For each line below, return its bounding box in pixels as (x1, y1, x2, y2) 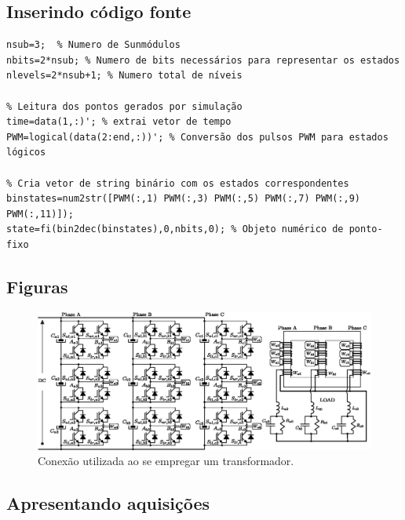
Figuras (6, 274, 68, 298)
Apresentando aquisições (6, 491, 210, 515)
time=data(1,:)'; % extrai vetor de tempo (6, 116, 232, 128)
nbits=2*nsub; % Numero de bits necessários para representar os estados (6, 54, 400, 66)
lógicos (6, 147, 46, 158)
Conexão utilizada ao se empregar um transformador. (38, 453, 294, 469)
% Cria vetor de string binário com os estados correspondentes (6, 177, 349, 189)
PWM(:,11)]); (6, 208, 74, 220)
